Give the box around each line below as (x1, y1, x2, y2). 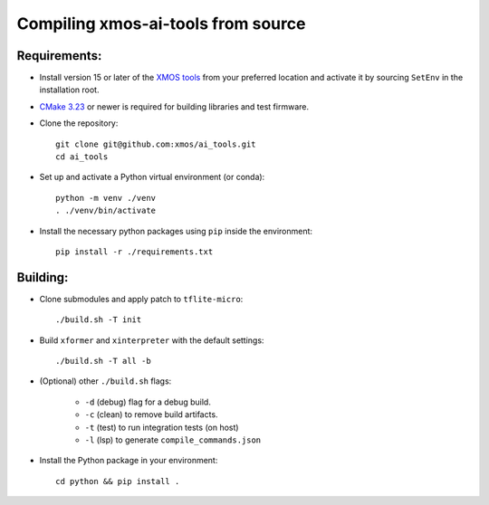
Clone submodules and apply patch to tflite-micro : (39, 293, 244, 304)
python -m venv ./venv (55, 193, 157, 203)
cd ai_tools (55, 152, 109, 162)
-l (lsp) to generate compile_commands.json (84, 434, 262, 445)
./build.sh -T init (55, 315, 142, 325)
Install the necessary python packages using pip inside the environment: (39, 225, 312, 236)
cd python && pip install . (55, 476, 180, 486)
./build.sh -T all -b (55, 356, 151, 367)
